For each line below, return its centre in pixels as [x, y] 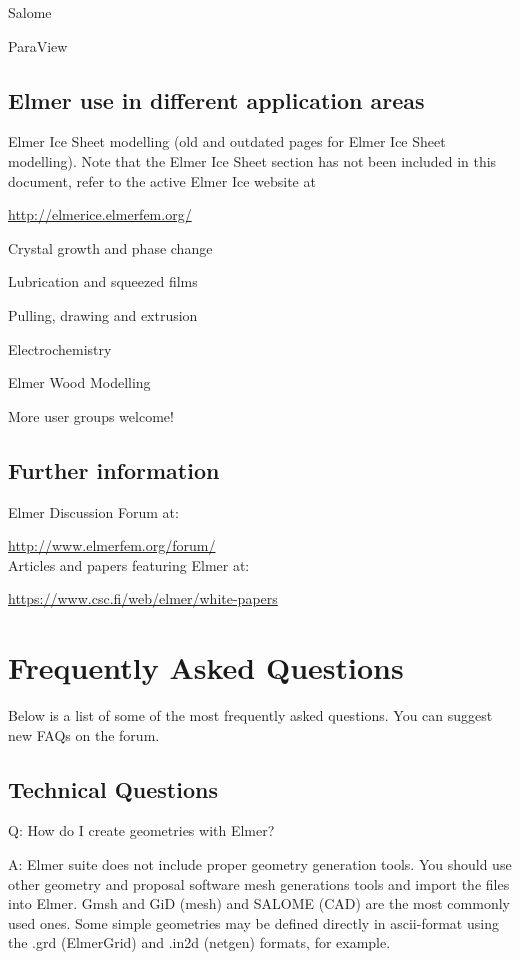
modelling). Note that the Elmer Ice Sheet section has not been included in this [252, 160]
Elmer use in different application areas [216, 99]
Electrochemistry [60, 348]
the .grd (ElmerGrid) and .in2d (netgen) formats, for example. [199, 942]
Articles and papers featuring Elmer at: [129, 564]
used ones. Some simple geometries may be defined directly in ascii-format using [253, 922]
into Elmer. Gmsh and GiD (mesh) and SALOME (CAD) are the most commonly [259, 903]
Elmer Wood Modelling [79, 382]
